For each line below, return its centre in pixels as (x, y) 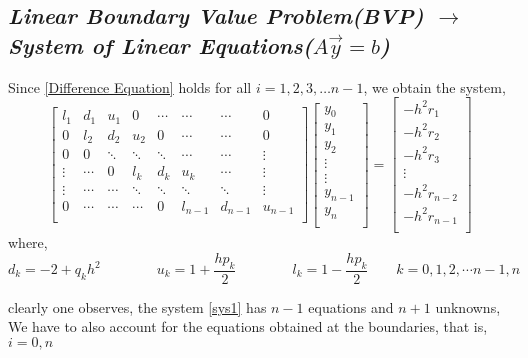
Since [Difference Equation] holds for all (130, 86)
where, (28, 242)
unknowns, (468, 306)
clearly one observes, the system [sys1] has (137, 306)
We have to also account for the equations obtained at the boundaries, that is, (248, 326)
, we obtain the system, (434, 86)
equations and (351, 306)
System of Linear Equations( (160, 44)
